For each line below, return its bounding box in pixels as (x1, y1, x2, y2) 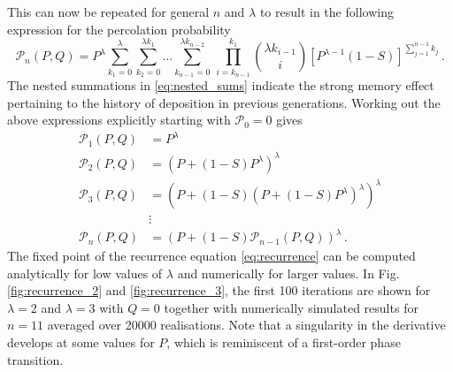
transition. (7, 350, 64, 368)
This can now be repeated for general (7, 3, 210, 20)
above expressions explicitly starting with (7, 110, 231, 129)
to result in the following (259, 3, 394, 20)
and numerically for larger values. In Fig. (177, 263, 400, 282)
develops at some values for (7, 333, 155, 352)
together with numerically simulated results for (164, 298, 418, 316)
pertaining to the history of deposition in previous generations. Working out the (7, 93, 441, 111)
